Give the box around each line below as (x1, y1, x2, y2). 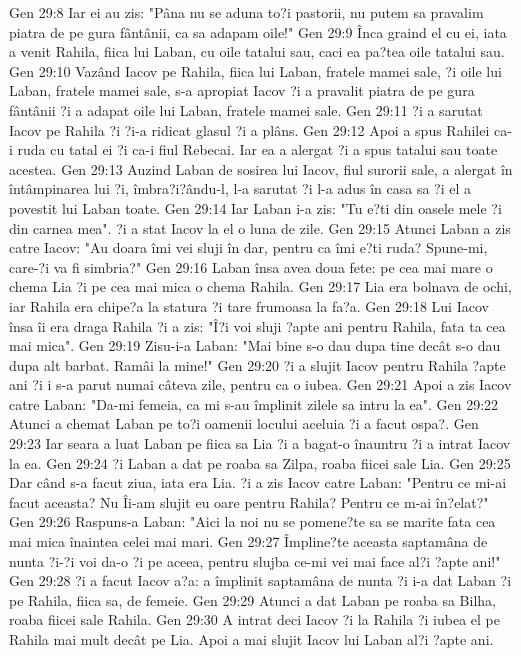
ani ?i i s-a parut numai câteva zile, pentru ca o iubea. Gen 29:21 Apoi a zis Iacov (9, 374, 512, 395)
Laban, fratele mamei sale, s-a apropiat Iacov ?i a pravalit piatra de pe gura (9, 80, 475, 101)
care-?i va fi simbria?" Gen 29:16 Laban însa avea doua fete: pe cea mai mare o (9, 256, 493, 277)
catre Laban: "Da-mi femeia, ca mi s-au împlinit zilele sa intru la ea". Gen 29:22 (9, 393, 499, 414)
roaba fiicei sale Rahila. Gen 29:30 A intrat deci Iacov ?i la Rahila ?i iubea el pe (9, 609, 501, 630)
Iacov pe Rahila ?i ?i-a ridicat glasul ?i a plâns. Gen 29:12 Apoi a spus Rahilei (9, 119, 490, 140)
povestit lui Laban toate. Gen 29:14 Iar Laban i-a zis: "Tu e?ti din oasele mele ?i (9, 197, 502, 218)
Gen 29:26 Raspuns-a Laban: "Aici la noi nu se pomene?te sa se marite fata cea (9, 511, 496, 532)
